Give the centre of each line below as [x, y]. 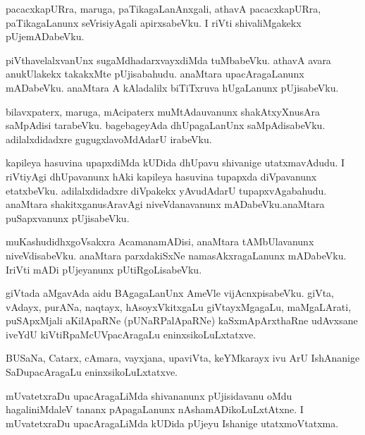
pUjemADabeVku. [45, 36]
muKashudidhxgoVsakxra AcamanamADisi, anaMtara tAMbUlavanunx [160, 241]
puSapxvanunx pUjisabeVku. [68, 217]
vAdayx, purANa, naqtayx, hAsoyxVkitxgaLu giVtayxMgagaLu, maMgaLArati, [179, 306]
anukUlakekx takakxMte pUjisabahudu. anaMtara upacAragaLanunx [155, 74]
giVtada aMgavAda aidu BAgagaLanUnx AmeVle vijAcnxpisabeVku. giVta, [170, 293]
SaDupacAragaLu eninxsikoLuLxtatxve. [92, 372]
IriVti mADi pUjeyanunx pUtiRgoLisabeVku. [104, 269]
